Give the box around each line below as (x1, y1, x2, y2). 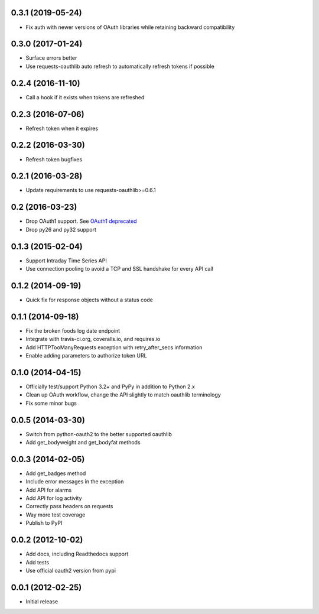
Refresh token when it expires (25, 125, 99, 132)
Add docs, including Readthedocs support (25, 550, 129, 558)
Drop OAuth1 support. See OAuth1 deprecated (25, 217, 137, 225)
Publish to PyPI (25, 519, 63, 527)
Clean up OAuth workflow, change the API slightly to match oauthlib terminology (25, 391, 221, 398)
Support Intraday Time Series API (25, 257, 108, 264)
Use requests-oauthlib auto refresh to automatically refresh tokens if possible (25, 63, 215, 70)
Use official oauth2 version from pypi (25, 567, 116, 574)
